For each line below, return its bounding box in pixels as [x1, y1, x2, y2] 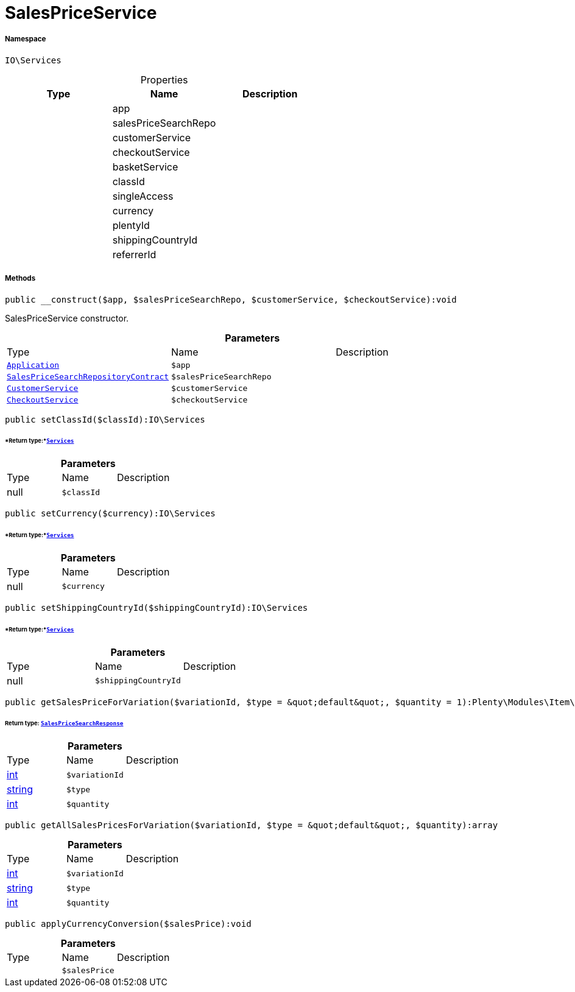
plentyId [112, 219, 150, 231]
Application [7, 360, 60, 370]
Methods [5, 274, 36, 283]
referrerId [112, 248, 157, 261]
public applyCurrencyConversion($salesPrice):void [5, 919, 252, 929]
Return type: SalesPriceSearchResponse [5, 720, 124, 727]
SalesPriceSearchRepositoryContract [7, 371, 169, 381]
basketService [112, 160, 178, 173]
